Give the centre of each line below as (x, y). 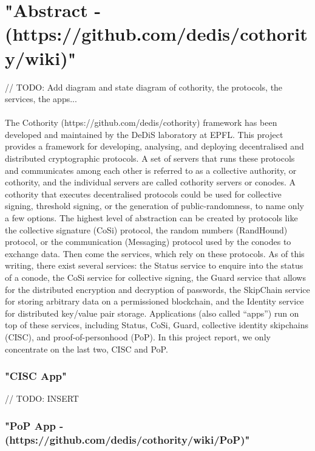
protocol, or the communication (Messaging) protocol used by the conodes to (148, 242)
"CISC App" (36, 376)
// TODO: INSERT (42, 398)
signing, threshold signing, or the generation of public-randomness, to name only (154, 206)
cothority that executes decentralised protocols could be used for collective (143, 194)
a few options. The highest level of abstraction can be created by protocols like (151, 218)
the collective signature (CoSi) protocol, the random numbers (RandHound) (146, 229)
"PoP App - (34, 425)
